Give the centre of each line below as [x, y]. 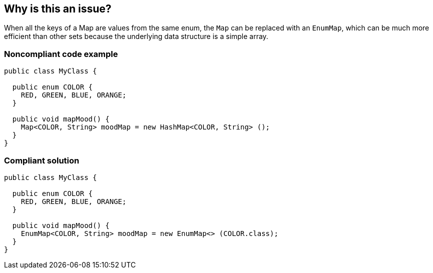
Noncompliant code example [61, 54]
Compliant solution [42, 160]
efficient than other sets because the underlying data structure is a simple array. [136, 36]
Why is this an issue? [58, 9]
